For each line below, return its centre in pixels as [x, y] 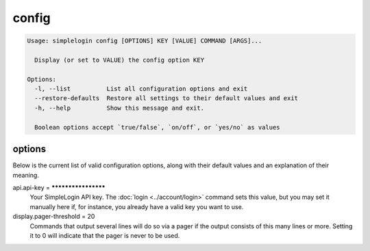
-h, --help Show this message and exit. [120, 108]
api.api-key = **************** [59, 187]
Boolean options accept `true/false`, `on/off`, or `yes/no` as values [157, 127]
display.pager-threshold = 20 [54, 217]
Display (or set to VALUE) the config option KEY [120, 60]
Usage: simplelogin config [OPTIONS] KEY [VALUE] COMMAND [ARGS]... [145, 41]
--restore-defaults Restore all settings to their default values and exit [166, 98]
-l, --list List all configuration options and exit [141, 89]
